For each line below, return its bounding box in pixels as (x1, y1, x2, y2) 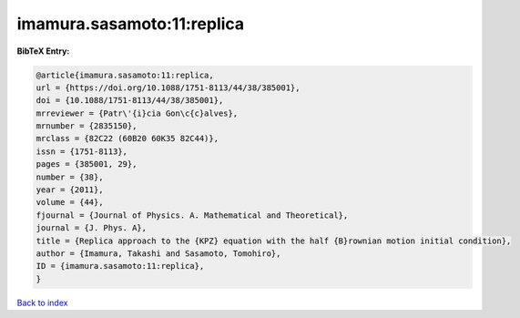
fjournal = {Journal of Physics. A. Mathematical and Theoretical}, (36, 210, 349, 221)
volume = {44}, (36, 197, 104, 208)
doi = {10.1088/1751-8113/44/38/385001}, (36, 96, 224, 106)
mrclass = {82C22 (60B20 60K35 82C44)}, (36, 133, 219, 144)
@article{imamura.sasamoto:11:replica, (36, 69, 214, 80)
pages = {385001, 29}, (36, 159, 138, 169)
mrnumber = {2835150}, (36, 121, 138, 131)
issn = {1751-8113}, (36, 146, 127, 157)
